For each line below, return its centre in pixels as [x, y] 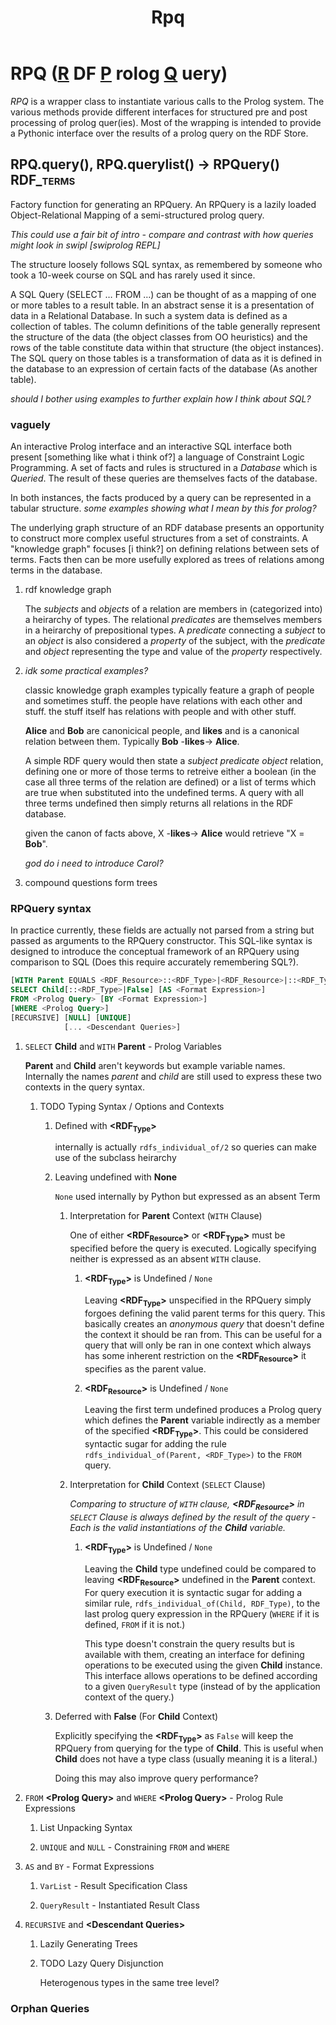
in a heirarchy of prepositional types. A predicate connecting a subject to [175, 630]
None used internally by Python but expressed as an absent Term [187, 1197]
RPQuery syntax [51, 908]
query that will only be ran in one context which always [198, 1345]
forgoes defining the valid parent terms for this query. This [205, 1313]
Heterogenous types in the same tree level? [129, 1983]
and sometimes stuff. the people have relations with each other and [163, 701]
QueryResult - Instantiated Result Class [119, 1905]
